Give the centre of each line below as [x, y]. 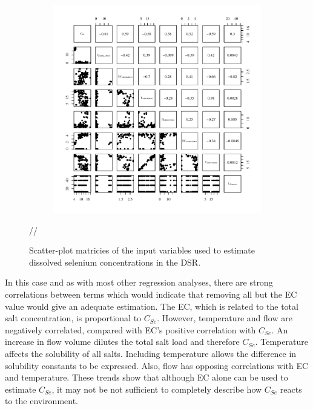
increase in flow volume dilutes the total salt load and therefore [122, 342]
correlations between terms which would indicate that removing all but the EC [151, 294]
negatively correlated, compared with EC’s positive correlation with [130, 329]
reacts [291, 389]
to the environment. [41, 401]
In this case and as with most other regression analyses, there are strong [139, 282]
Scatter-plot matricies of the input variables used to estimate [142, 250]
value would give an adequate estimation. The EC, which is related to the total [152, 306]
